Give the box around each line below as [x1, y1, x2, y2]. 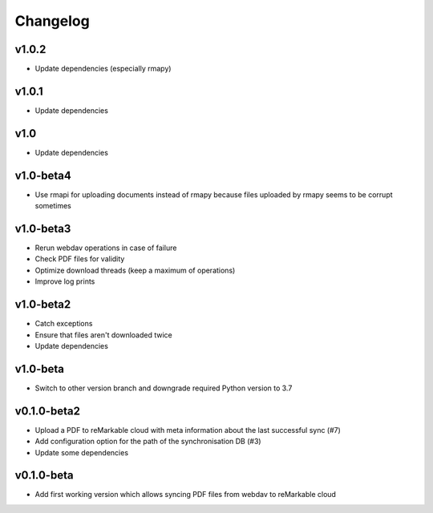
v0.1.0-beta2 [14, 404, 80, 418]
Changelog [14, 12, 90, 30]
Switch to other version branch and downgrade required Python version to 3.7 [34, 383, 293, 393]
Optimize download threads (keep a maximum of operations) [34, 265, 236, 275]
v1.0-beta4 [14, 168, 71, 182]
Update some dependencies [34, 447, 128, 457]
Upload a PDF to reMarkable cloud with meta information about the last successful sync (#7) [34, 425, 341, 434]
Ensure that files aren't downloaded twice [34, 329, 172, 340]
